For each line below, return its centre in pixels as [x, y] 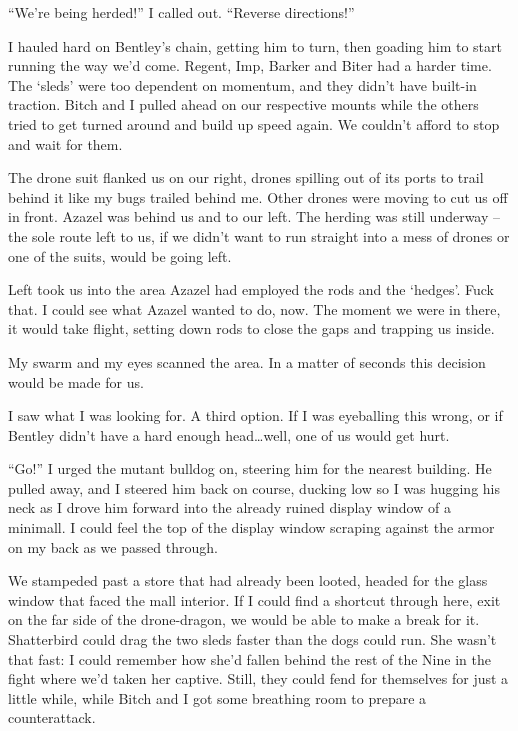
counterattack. [52, 717]
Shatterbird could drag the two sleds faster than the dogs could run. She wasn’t [252, 639]
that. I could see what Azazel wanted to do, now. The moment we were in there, [254, 308]
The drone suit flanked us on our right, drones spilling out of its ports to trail [246, 177]
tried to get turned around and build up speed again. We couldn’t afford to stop [254, 123]
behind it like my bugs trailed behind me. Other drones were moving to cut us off [258, 196]
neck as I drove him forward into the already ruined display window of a [229, 507]
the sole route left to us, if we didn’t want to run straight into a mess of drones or [259, 235]
